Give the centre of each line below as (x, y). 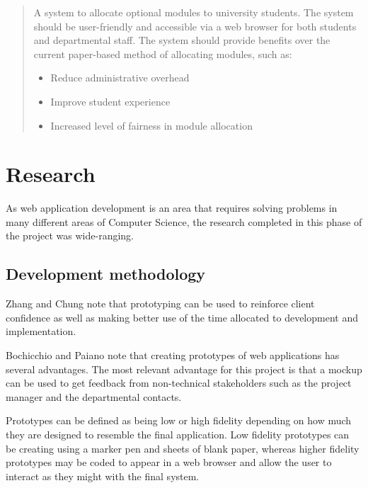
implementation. (41, 331)
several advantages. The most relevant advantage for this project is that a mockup (184, 369)
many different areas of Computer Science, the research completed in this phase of (184, 221)
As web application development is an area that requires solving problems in (172, 208)
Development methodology (106, 274)
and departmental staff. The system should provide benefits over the (182, 40)
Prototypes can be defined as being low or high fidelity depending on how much (179, 420)
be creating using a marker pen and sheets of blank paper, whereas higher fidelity (183, 448)
